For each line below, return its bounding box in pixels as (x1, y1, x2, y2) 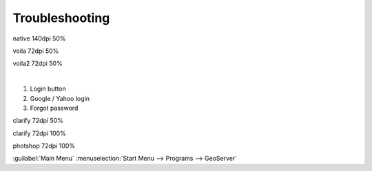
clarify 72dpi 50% (12, 117, 63, 125)
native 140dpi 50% (12, 34, 66, 43)
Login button (30, 84, 67, 93)
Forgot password (30, 104, 79, 112)
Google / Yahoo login (30, 94, 90, 102)
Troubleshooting (12, 10, 110, 25)
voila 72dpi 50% (12, 47, 59, 55)
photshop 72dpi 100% (12, 141, 76, 150)
